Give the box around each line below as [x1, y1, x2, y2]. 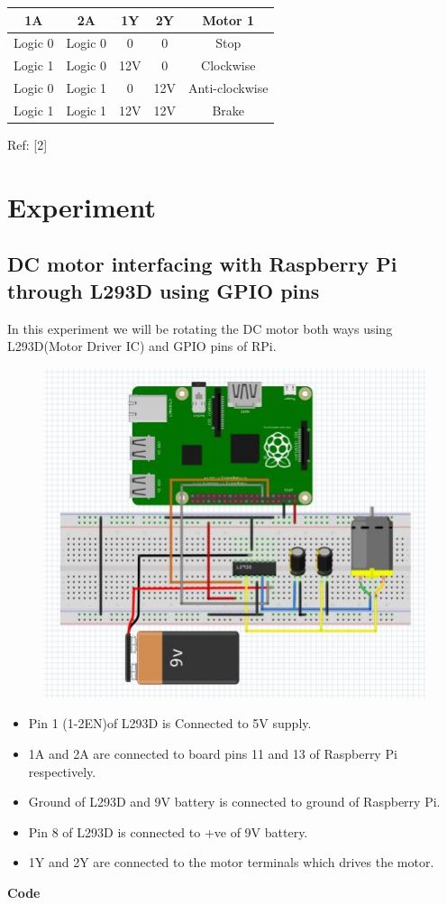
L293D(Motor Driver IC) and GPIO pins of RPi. [7, 337, 277, 356]
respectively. [28, 762, 96, 780]
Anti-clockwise [188, 78, 269, 97]
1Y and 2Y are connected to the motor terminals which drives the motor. [28, 853, 434, 872]
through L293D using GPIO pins [7, 276, 320, 304]
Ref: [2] [7, 134, 48, 153]
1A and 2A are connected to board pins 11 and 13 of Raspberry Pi [28, 744, 397, 763]
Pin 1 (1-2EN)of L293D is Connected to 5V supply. [28, 714, 312, 733]
